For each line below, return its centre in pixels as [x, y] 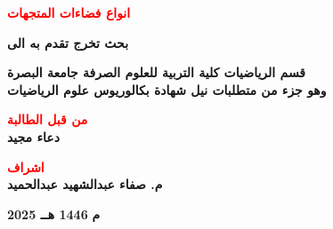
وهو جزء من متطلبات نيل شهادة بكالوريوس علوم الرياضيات [167, 89]
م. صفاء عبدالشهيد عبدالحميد [85, 184]
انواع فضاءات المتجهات [69, 12]
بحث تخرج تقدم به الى [68, 42]
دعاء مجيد [33, 136]
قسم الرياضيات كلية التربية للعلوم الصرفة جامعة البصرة [157, 72]
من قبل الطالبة [48, 119]
